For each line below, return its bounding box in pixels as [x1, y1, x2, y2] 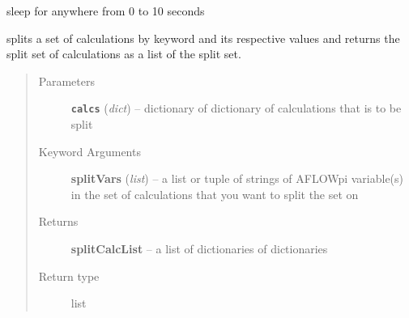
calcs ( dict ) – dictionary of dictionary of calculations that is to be [70, 100, 402, 117]
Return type [38, 267, 100, 284]
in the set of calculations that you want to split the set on [70, 185, 359, 202]
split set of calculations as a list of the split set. [6, 45, 241, 62]
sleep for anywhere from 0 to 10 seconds [6, 2, 205, 19]
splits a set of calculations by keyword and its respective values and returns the [6, 29, 400, 46]
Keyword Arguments [38, 142, 141, 159]
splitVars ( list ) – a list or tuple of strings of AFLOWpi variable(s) [70, 170, 404, 187]
